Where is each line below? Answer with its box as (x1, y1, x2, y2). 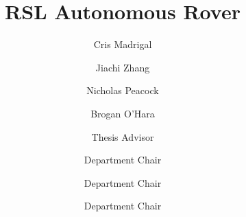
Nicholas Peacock (86, 83, 159, 98)
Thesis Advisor (91, 129, 154, 144)
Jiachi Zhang (95, 60, 150, 74)
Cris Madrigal (93, 37, 152, 52)
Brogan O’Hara (90, 106, 155, 120)
